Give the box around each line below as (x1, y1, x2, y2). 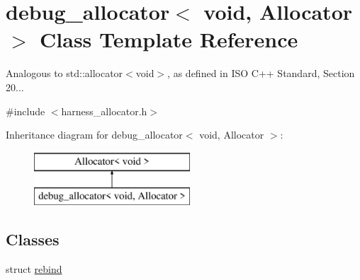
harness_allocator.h (61, 103, 147, 118)
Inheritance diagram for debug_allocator (6, 127, 183, 142)
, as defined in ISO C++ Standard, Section (167, 66, 355, 81)
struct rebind (6, 262, 62, 276)
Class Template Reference (40, 25, 298, 54)
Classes (6, 228, 60, 250)
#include (6, 103, 45, 118)
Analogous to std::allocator (6, 66, 123, 81)
